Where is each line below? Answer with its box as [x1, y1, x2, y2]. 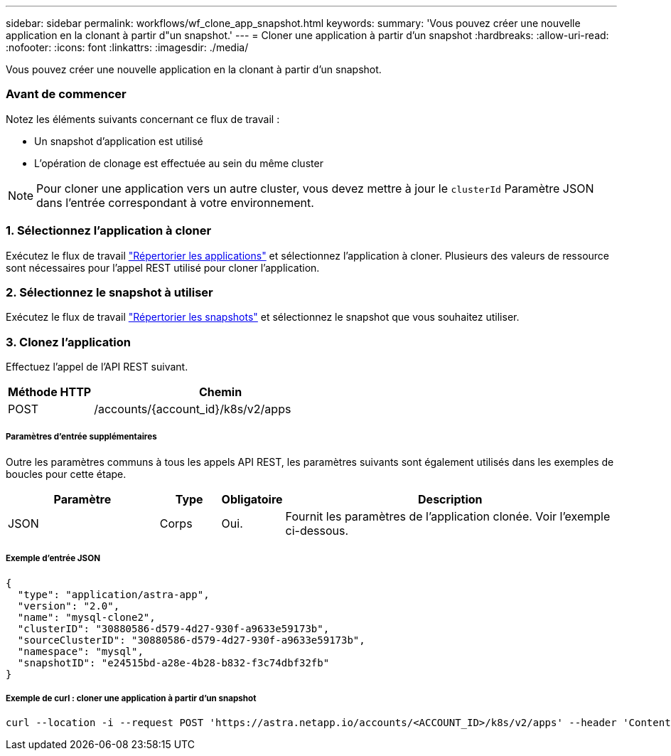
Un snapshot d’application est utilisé [34, 134, 203, 147]
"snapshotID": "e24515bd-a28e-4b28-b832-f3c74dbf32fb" [17, 656, 330, 669]
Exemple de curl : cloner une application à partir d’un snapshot [6, 693, 257, 703]
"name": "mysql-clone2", [17, 611, 156, 623]
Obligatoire [221, 491, 283, 506]
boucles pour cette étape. [6, 467, 127, 480]
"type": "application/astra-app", [17, 588, 210, 600]
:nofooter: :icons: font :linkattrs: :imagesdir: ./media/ [6, 41, 249, 53]
